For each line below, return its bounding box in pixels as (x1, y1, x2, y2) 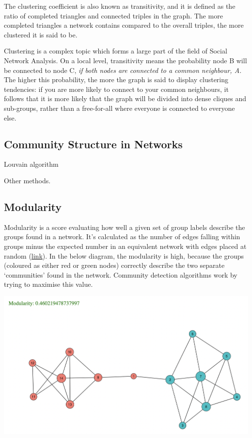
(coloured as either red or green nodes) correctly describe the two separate (4, 260, 225, 270)
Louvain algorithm (4, 159, 59, 169)
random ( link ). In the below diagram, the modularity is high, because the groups (4, 250, 244, 261)
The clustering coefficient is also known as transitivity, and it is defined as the (4, 1, 236, 11)
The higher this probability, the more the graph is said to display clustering (4, 74, 229, 85)
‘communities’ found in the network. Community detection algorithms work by (4, 269, 237, 280)
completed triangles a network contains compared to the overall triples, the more (4, 20, 244, 30)
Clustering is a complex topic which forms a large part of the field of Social (4, 46, 227, 56)
